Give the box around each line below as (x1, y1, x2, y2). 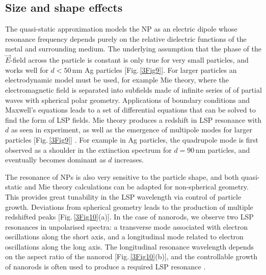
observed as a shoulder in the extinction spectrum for (5, 144, 172, 155)
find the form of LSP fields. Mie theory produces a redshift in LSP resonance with (5, 114, 261, 125)
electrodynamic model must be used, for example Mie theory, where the (5, 74, 229, 85)
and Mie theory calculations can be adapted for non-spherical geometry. (24, 181, 249, 192)
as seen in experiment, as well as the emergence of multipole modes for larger (11, 124, 252, 135)
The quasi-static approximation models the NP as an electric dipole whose (5, 23, 237, 34)
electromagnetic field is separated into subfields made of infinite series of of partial (5, 84, 262, 95)
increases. (114, 154, 144, 165)
